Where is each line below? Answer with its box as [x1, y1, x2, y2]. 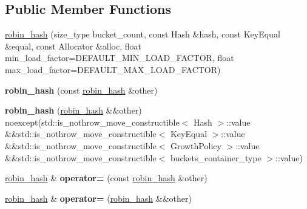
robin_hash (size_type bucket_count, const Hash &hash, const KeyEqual [5, 28, 280, 40]
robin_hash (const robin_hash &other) [5, 83, 158, 96]
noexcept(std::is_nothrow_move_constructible [5, 115, 180, 128]
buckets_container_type [170, 151, 261, 164]
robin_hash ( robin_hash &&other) [5, 104, 142, 117]
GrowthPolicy [170, 139, 221, 152]
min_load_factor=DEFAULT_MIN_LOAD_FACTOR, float [5, 51, 234, 64]
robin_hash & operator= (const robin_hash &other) [5, 172, 207, 184]
